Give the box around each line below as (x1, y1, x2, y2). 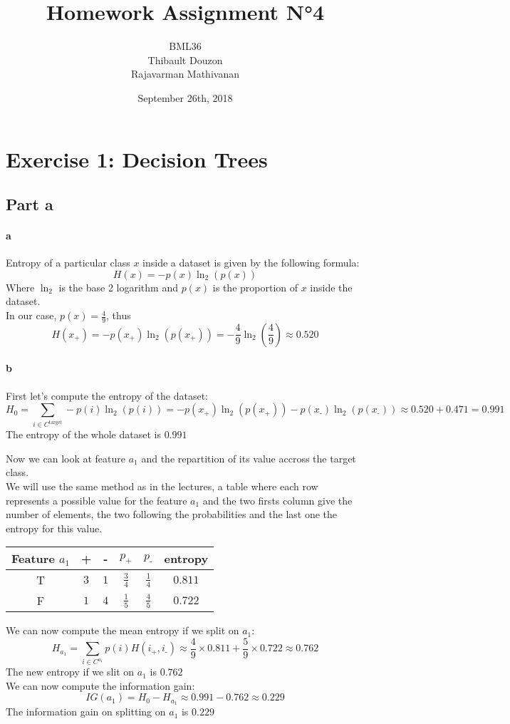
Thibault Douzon (147, 52, 223, 67)
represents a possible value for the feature (6, 492, 187, 507)
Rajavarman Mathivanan (131, 66, 239, 81)
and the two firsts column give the (202, 492, 353, 507)
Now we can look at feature (6, 450, 126, 465)
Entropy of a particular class (6, 255, 130, 270)
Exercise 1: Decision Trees (6, 144, 268, 173)
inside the (310, 279, 353, 294)
